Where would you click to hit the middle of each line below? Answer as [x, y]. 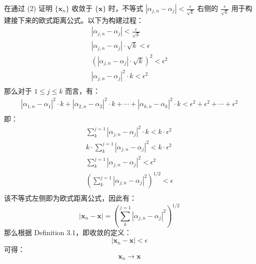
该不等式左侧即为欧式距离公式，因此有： [70, 198]
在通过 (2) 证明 [28, 8]
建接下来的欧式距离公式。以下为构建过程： [74, 20]
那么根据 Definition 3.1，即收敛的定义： [68, 232]
